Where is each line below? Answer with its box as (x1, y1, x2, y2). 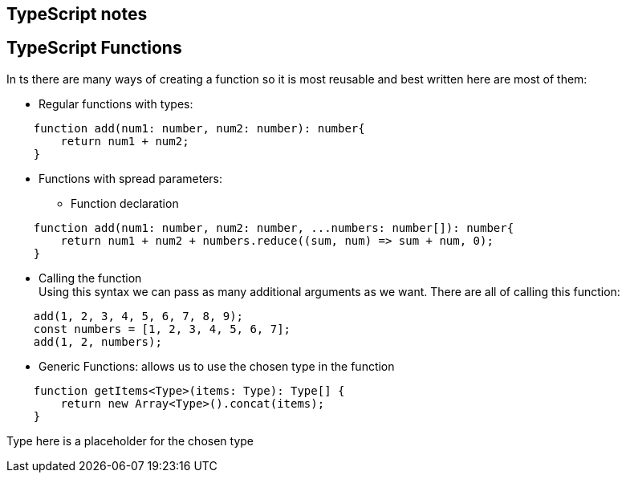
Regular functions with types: (39, 96, 193, 111)
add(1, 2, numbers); (33, 335, 162, 348)
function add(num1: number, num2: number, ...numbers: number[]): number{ (33, 221, 514, 234)
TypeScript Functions (6, 38, 182, 59)
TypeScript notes (6, 4, 148, 24)
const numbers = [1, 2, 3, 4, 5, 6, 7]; (33, 322, 291, 335)
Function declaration (71, 196, 179, 210)
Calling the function (39, 270, 142, 285)
